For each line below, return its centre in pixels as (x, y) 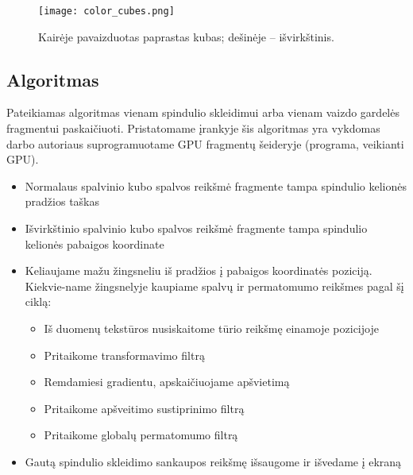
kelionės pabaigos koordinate (95, 243)
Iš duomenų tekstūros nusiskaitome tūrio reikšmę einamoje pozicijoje (211, 328)
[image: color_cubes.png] (106, 11)
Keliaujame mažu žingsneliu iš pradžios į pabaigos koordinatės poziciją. (199, 270)
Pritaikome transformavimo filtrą (124, 355)
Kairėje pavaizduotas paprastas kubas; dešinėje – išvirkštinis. (186, 36)
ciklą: (38, 301)
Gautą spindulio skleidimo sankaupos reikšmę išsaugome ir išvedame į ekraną (213, 461)
